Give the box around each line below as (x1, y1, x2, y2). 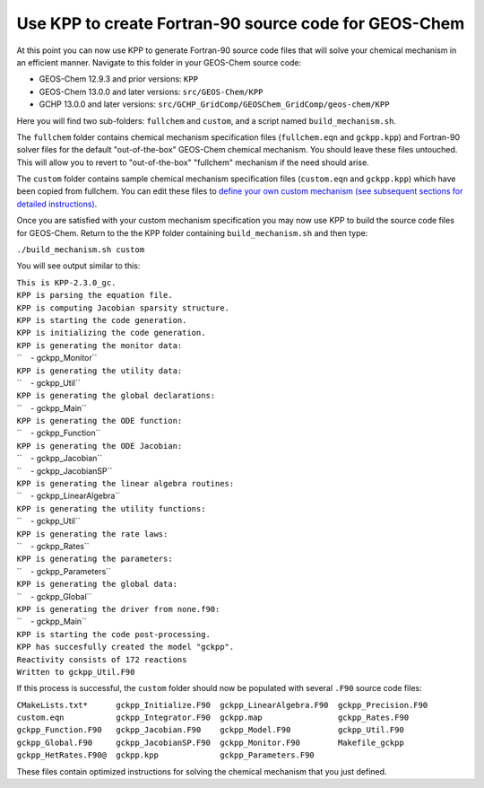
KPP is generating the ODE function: (16, 416, 183, 426)
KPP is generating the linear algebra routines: (16, 478, 235, 489)
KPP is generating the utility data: (16, 365, 183, 376)
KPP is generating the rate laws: (16, 529, 169, 538)
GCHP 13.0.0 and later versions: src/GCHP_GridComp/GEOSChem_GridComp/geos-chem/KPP (39, 99, 390, 109)
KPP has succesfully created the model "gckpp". (16, 642, 235, 652)
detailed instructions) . (16, 198, 98, 209)
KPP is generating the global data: (16, 579, 178, 590)
